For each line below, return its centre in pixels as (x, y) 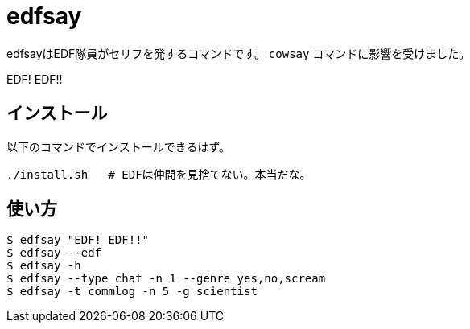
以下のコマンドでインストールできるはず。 (119, 146)
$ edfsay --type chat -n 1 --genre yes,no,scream (166, 279)
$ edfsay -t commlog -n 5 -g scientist (132, 292)
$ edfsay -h (44, 266)
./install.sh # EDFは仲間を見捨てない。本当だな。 (159, 174)
